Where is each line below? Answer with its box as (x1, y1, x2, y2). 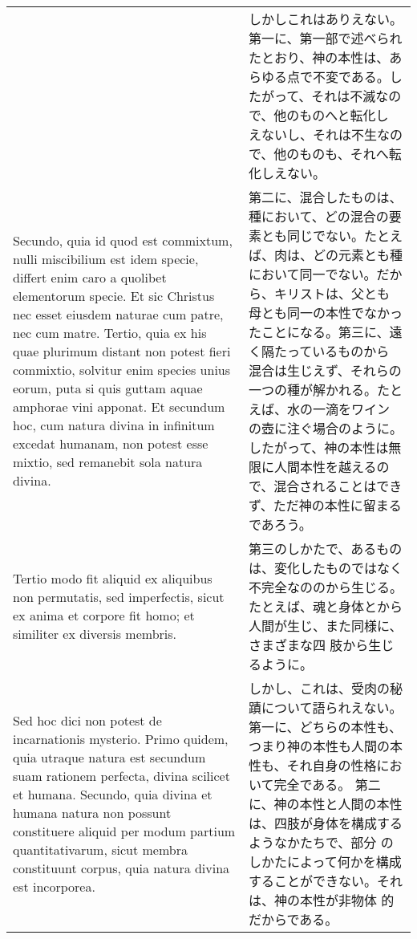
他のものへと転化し (273, 106, 389, 124)
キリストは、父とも (273, 284, 390, 303)
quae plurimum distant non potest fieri (13, 342, 231, 360)
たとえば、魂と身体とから (248, 597, 403, 616)
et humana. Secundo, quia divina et (13, 785, 213, 803)
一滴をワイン (312, 400, 390, 418)
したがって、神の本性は (248, 438, 389, 457)
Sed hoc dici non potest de (13, 711, 162, 730)
